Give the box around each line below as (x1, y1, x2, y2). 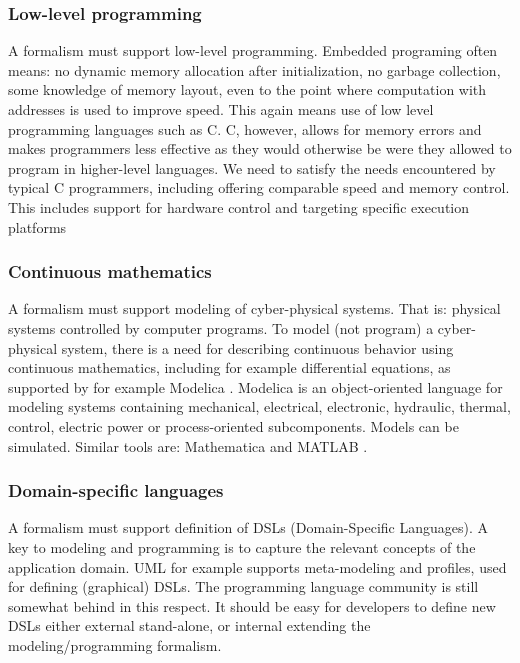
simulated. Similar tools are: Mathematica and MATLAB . (8, 435, 368, 456)
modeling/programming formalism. (8, 634, 222, 655)
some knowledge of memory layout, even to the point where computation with (8, 79, 487, 100)
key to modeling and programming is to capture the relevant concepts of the (8, 536, 476, 557)
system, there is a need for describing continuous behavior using (61, 337, 454, 358)
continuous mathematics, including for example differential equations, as (8, 357, 451, 378)
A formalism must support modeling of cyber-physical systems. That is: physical (8, 298, 501, 319)
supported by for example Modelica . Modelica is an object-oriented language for (8, 376, 503, 397)
